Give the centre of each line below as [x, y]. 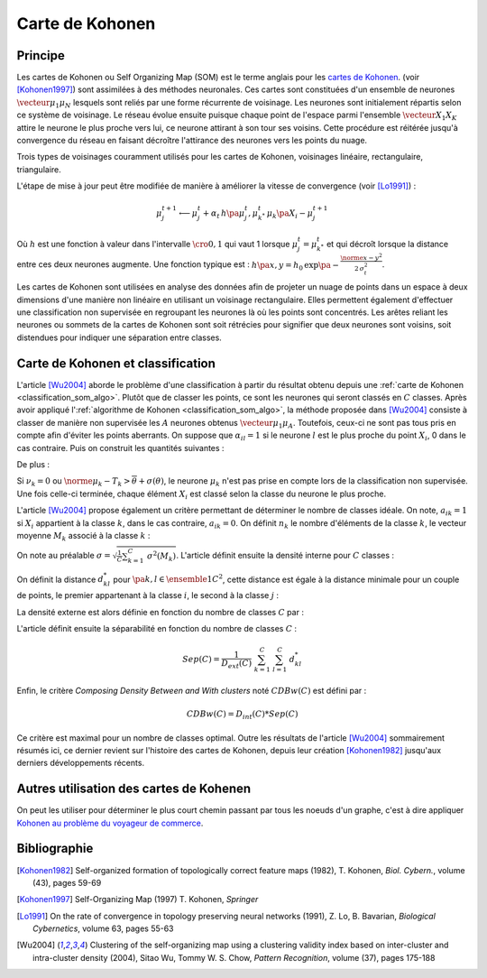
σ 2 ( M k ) [161, 556]
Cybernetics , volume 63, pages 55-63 [104, 928]
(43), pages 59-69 [67, 882]
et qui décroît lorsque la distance [387, 244]
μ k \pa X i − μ [290, 214]
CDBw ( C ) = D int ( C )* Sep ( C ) [242, 715]
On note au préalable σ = [64, 556]
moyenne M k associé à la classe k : [83, 536]
